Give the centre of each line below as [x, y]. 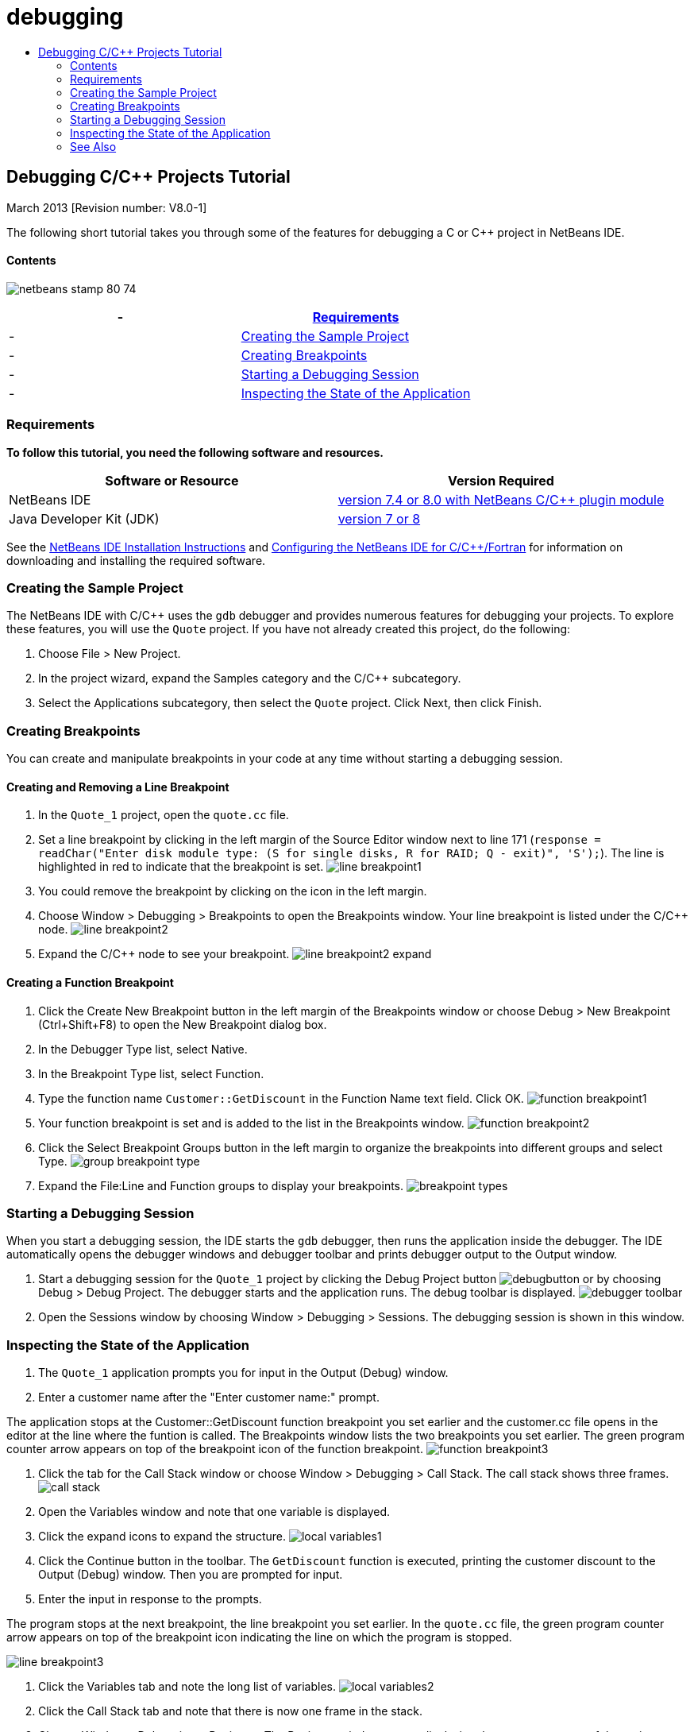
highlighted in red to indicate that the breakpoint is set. [181, 867]
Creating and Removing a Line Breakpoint [118, 787]
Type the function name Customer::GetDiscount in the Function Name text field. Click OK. [281, 1098]
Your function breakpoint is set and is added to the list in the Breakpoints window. [251, 1123]
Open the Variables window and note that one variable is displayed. [214, 1512]
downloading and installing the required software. [136, 560]
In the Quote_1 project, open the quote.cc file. [164, 815]
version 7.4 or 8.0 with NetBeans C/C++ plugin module [501, 499]
